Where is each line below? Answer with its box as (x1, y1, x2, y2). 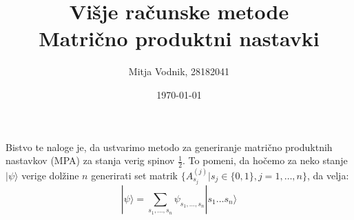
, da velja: (306, 168, 349, 182)
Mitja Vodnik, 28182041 (128, 64, 230, 79)
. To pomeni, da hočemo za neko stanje (183, 153, 348, 168)
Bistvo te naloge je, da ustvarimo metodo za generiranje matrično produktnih (6, 139, 333, 154)
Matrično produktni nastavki (39, 24, 320, 52)
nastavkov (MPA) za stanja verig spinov (6, 153, 175, 168)
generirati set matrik (91, 168, 178, 182)
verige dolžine (21, 168, 79, 182)
